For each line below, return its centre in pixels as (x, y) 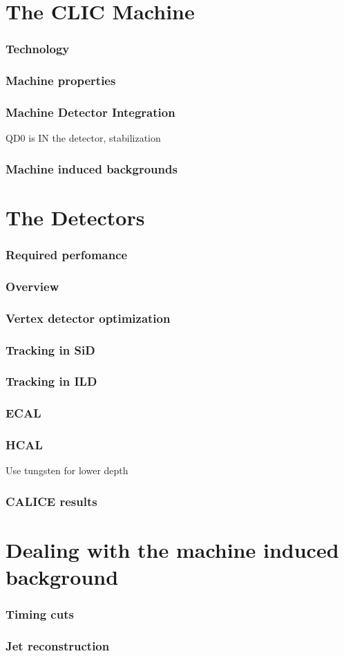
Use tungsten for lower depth (67, 470)
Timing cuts (40, 614)
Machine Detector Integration (90, 112)
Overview (32, 286)
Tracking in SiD (50, 349)
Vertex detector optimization (88, 318)
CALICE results (51, 501)
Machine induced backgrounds (92, 168)
